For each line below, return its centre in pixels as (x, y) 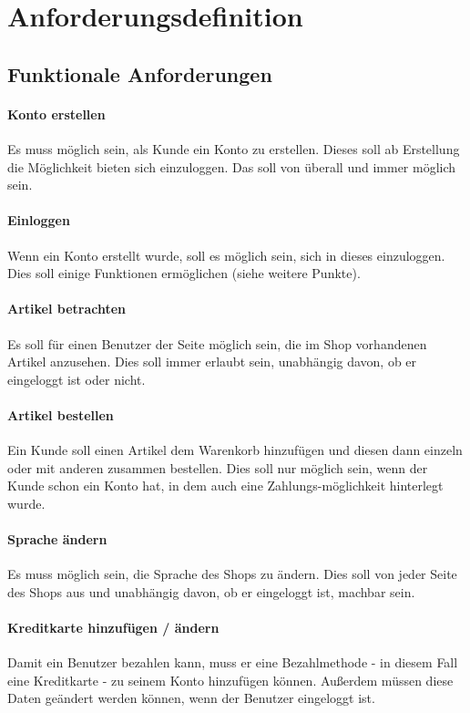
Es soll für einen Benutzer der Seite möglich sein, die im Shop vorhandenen (217, 343)
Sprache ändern (57, 539)
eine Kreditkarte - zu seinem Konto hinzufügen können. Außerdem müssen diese (230, 680)
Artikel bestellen (61, 414)
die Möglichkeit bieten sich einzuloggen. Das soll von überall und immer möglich (232, 166)
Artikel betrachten (67, 309)
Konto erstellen (56, 114)
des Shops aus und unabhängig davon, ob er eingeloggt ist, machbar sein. (211, 591)
